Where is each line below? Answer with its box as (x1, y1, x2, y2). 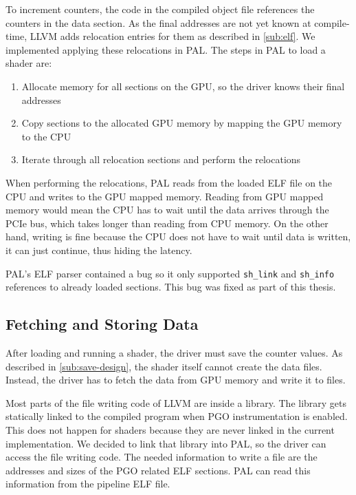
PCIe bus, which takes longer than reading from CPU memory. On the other (5, 215, 329, 230)
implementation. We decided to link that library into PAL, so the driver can (5, 436, 326, 450)
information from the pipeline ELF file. (5, 476, 170, 491)
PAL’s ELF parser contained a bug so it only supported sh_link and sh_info (5, 266, 335, 280)
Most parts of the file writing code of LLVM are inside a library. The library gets (5, 395, 347, 410)
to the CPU (21, 129, 71, 143)
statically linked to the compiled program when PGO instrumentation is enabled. (5, 409, 348, 423)
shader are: (5, 56, 52, 70)
